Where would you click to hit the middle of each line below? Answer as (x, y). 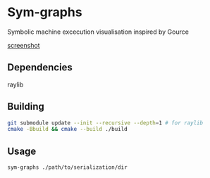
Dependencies (40, 68)
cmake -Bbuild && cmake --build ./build (68, 129)
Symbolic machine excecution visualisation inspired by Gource (98, 32)
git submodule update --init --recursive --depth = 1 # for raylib (105, 123)
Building (26, 107)
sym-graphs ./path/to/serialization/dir (68, 167)
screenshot (24, 45)
